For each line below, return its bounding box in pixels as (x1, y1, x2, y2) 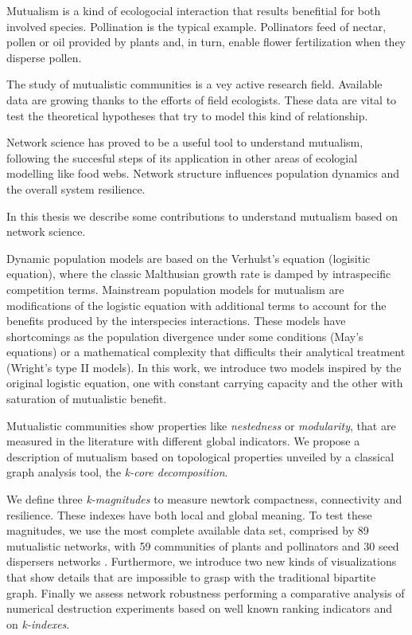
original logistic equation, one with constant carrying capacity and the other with (6, 374, 403, 391)
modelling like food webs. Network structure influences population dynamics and (6, 165, 399, 182)
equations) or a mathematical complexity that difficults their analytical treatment (6, 343, 406, 360)
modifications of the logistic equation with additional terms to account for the (6, 296, 387, 313)
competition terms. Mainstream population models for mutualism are (6, 280, 344, 297)
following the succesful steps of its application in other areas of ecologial (6, 149, 358, 166)
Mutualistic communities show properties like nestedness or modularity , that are (6, 417, 396, 433)
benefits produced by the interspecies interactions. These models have (6, 312, 346, 329)
